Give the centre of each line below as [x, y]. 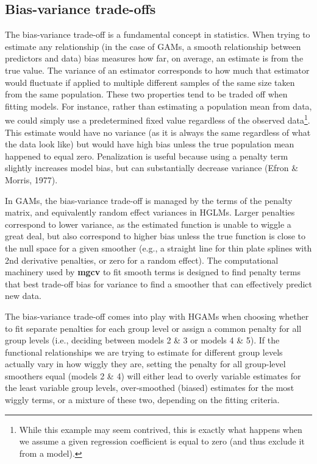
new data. [23, 296]
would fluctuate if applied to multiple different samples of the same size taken [150, 82]
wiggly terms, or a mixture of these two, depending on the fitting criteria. [142, 400]
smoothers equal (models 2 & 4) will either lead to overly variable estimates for [153, 375]
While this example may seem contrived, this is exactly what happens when [161, 429]
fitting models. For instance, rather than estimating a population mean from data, [158, 106]
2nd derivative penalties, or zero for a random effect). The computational [142, 260]
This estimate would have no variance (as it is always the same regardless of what [158, 132]
